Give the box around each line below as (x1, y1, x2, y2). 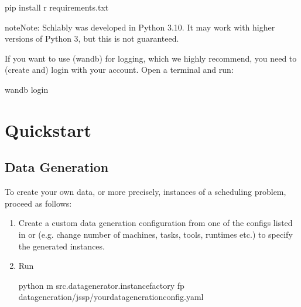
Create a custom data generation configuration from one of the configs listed (18, 217, 293, 229)
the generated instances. (18, 239, 105, 252)
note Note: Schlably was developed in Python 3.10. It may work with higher (5, 21, 275, 33)
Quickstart (5, 117, 92, 141)
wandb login (5, 83, 49, 95)
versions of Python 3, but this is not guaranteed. (5, 32, 179, 45)
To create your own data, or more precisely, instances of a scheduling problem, (5, 185, 286, 198)
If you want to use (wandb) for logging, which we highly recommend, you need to (5, 52, 297, 64)
